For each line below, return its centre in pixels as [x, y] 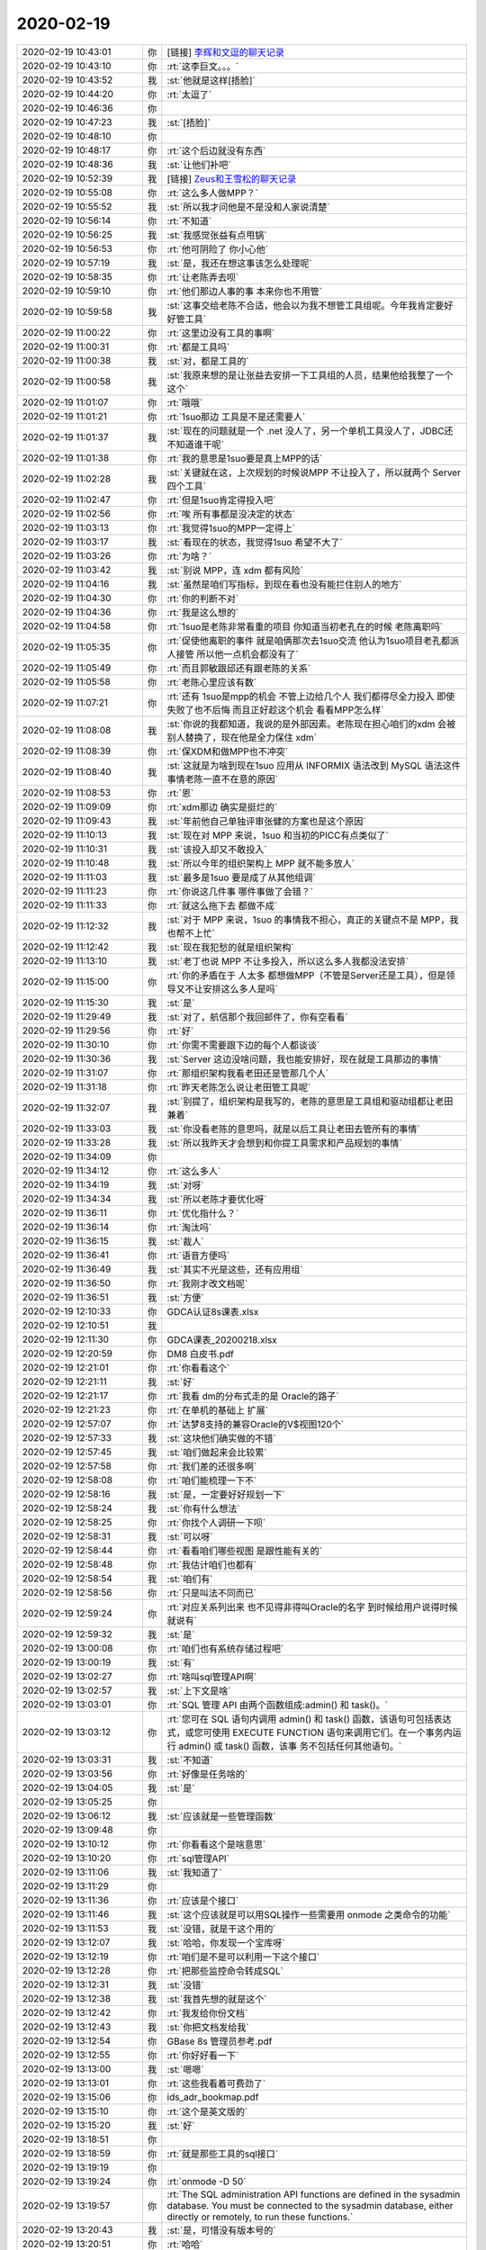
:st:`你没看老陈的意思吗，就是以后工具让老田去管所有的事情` [293, 1129]
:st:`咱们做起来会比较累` [217, 1452]
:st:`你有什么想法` [203, 1508]
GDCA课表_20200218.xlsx [222, 1339]
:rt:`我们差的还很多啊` [212, 1466]
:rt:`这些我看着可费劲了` [216, 2083]
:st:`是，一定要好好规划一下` [226, 1494]
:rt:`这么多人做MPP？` [213, 193]
